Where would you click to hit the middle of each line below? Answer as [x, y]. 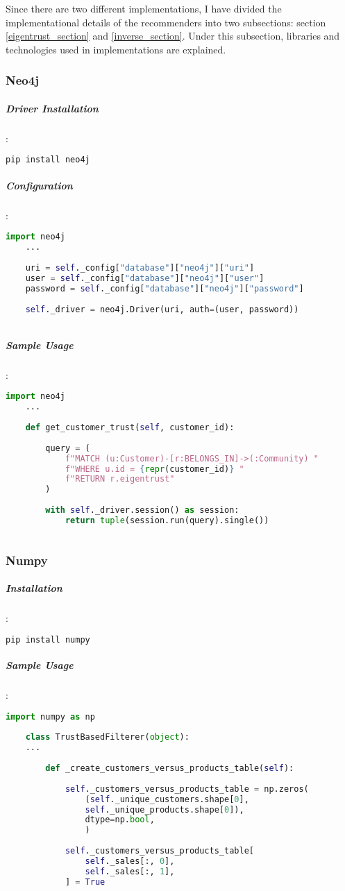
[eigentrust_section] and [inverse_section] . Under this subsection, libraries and [173, 36]
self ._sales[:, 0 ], [130, 861]
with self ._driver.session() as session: [142, 510]
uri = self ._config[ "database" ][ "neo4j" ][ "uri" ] [140, 268]
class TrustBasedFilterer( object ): [107, 737]
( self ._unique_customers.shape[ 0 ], [167, 799]
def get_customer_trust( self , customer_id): [130, 428]
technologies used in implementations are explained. [116, 49]
